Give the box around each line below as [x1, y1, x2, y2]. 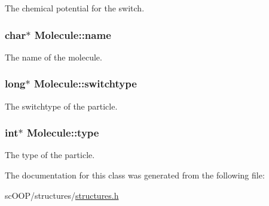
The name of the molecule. [5, 50, 102, 63]
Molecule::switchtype [33, 76, 137, 91]
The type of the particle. [5, 149, 95, 161]
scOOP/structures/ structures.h [5, 189, 119, 201]
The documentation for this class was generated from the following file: [5, 169, 265, 181]
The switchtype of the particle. [5, 99, 118, 112]
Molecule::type [26, 125, 99, 140]
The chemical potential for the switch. [5, 2, 145, 14]
